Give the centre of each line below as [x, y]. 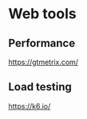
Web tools [43, 14]
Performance [42, 43]
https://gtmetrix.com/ [43, 62]
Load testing [40, 87]
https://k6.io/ [30, 106]
